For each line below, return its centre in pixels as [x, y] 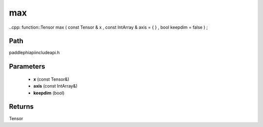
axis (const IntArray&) [56, 86]
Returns [21, 107]
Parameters [27, 66]
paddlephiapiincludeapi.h [34, 53]
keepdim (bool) [49, 93]
